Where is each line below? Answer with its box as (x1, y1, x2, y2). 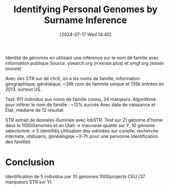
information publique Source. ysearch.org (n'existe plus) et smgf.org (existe (5, 60, 164, 66)
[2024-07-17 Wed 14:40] (59, 31, 112, 37)
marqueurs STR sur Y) (5, 179, 52, 185)
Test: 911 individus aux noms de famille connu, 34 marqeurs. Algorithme (5, 96, 156, 102)
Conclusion (5, 157, 55, 168)
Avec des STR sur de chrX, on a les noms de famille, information (5, 75, 140, 81)
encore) (5, 65, 22, 72)
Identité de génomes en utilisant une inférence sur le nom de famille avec (5, 55, 159, 61)
